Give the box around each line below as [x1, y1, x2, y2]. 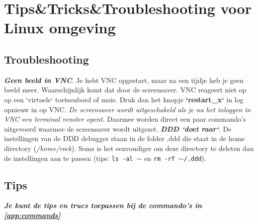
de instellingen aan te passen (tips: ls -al [4, 152, 133, 163]
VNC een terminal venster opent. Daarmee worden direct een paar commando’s [4, 114, 246, 124]
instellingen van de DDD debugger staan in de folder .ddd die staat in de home [4, 133, 245, 144]
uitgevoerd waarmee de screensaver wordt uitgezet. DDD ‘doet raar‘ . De [4, 123, 232, 134]
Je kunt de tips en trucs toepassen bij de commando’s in [4, 200, 202, 211]
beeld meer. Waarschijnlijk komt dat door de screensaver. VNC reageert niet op [4, 84, 247, 95]
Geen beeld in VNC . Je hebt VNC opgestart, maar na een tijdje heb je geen [4, 75, 244, 85]
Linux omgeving [4, 17, 116, 38]
